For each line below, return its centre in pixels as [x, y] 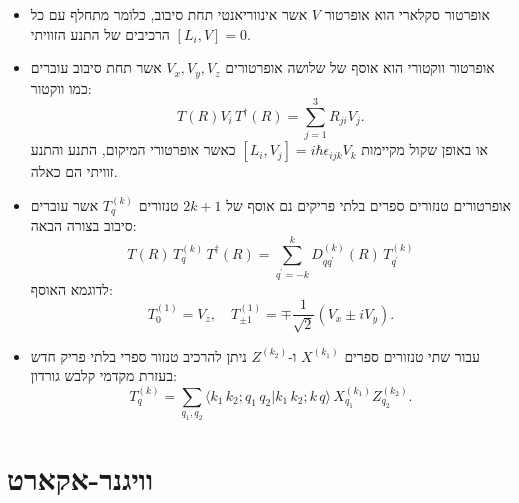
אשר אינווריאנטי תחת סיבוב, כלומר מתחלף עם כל [169, 14]
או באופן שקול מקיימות [424, 149]
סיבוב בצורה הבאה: [83, 225]
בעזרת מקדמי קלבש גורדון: [103, 375]
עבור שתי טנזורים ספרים [412, 355]
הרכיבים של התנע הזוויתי [100, 33]
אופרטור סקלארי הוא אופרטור [407, 14]
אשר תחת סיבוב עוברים [96, 67]
